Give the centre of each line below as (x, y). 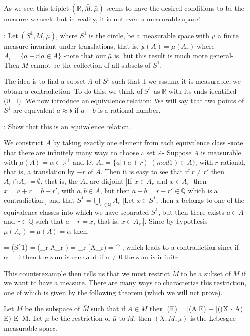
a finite (228, 35)
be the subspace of (53, 308)
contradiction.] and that (39, 200)
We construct (24, 143)
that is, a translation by (39, 171)
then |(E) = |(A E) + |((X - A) (196, 308)
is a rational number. (129, 110)
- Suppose (177, 152)
